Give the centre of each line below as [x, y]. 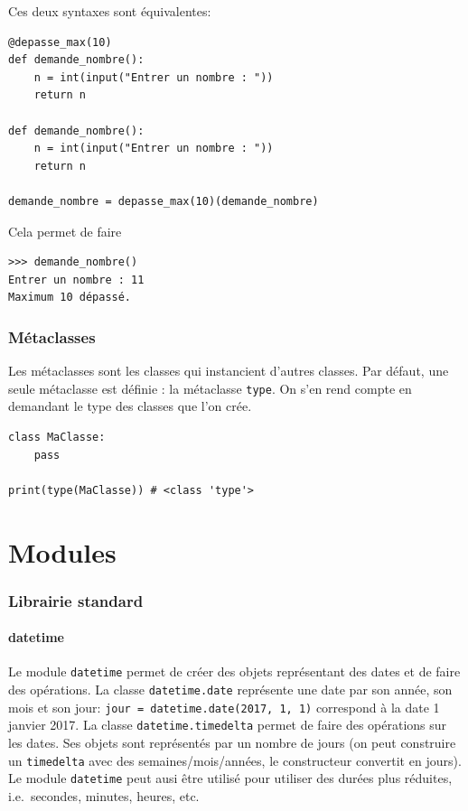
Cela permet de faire [65, 231]
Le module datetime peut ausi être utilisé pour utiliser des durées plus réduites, [230, 778]
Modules [62, 551]
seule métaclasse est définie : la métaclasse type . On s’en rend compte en [210, 388]
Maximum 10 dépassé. [70, 298]
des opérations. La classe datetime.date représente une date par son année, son [230, 690]
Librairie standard [76, 600]
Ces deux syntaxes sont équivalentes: [110, 11]
